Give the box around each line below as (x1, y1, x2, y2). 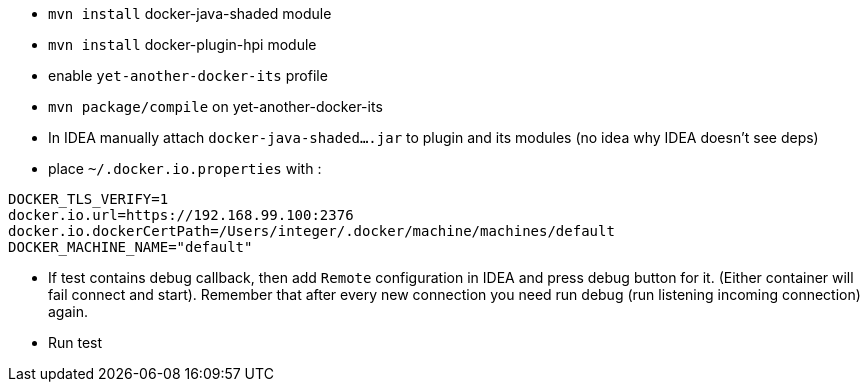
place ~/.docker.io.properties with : (48, 160, 322, 177)
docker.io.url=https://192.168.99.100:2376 (8, 207, 354, 223)
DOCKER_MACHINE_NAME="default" (8, 239, 253, 255)
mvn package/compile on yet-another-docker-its (48, 98, 383, 115)
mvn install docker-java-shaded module (48, 5, 332, 22)
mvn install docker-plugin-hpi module (48, 36, 317, 53)
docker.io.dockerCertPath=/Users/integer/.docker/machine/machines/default (8, 223, 615, 239)
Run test (48, 334, 103, 351)
